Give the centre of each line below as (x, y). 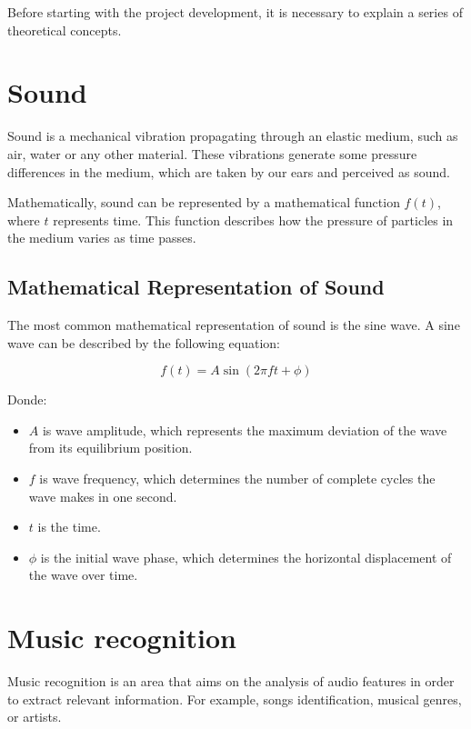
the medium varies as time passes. (102, 238)
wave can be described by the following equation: (144, 342)
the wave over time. (83, 575)
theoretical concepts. (65, 30)
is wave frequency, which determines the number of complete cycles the (237, 479)
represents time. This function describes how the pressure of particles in (253, 220)
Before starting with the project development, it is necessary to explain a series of (235, 12)
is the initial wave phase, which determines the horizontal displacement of (246, 557)
